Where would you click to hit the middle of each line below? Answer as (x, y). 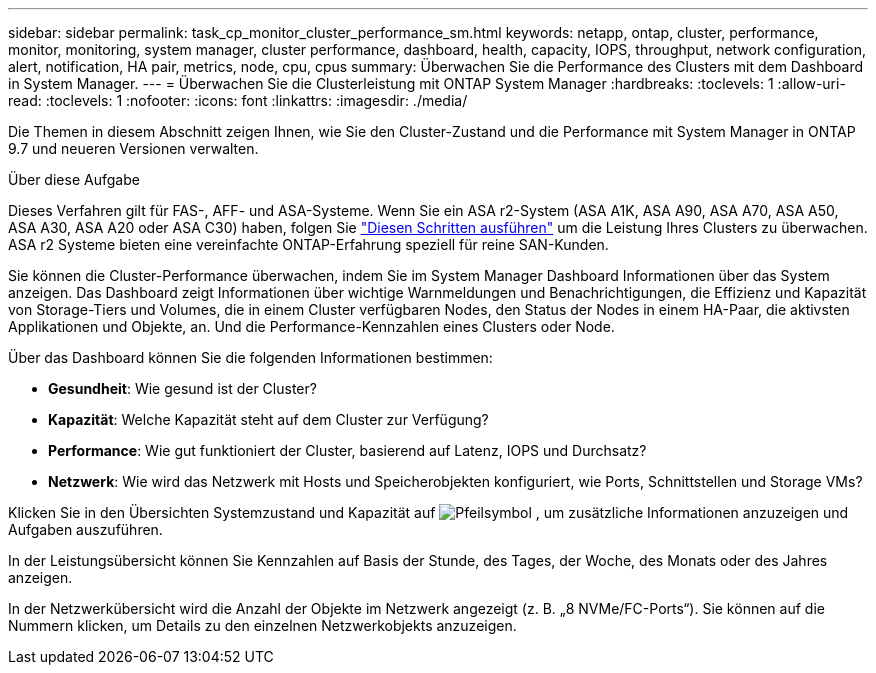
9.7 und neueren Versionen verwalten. (133, 148)
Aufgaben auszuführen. (85, 529)
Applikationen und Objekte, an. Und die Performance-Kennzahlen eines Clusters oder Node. (311, 326)
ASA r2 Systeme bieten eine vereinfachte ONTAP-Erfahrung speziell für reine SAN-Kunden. (308, 244)
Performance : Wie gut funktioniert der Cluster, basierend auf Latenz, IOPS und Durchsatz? (347, 450)
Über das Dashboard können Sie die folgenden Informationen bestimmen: (250, 357)
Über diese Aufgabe (74, 179)
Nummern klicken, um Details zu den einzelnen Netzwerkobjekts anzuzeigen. (262, 625)
